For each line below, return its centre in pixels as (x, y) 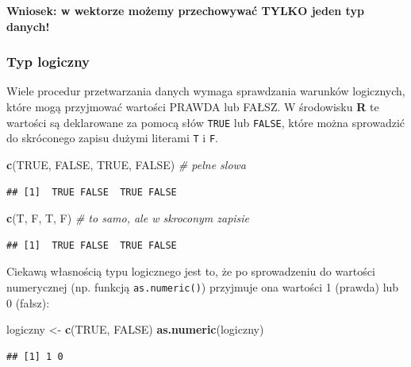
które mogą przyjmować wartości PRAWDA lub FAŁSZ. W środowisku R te (193, 106)
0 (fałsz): (28, 302)
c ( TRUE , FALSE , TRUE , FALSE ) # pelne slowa (127, 164)
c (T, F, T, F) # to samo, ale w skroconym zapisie (128, 218)
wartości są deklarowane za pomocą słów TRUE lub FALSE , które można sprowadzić (206, 122)
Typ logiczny (48, 62)
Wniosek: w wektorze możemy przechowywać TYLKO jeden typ (185, 10)
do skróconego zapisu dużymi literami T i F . (112, 138)
